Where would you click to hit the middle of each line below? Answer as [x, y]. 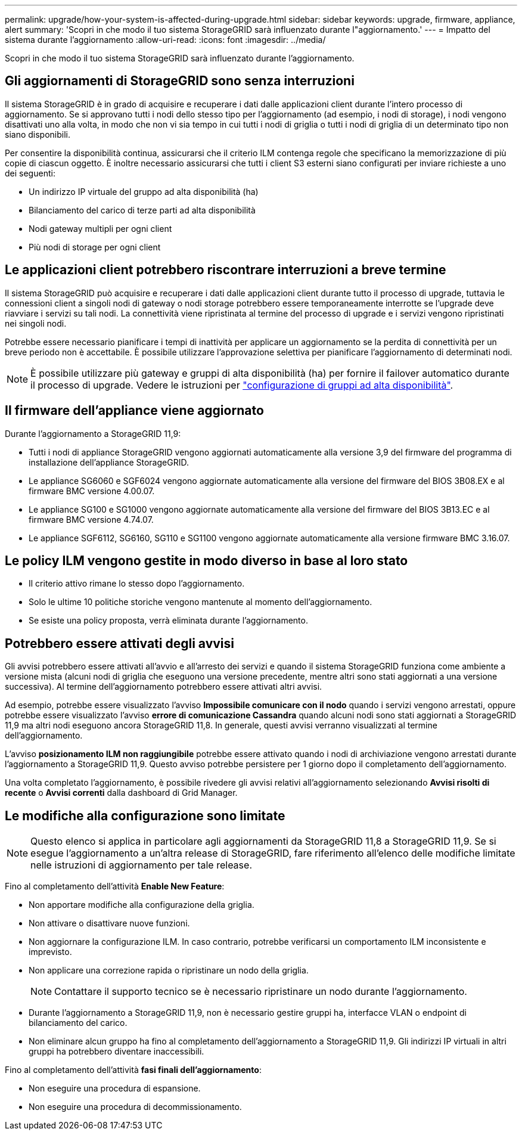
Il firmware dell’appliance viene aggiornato [134, 411]
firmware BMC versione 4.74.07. [91, 519]
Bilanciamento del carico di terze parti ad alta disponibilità [142, 210]
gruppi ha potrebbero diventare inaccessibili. [116, 1052]
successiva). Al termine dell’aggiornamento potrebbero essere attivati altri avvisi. [164, 687]
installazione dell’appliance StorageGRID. [109, 462]
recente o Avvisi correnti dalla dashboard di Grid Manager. [121, 793]
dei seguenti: [30, 173]
